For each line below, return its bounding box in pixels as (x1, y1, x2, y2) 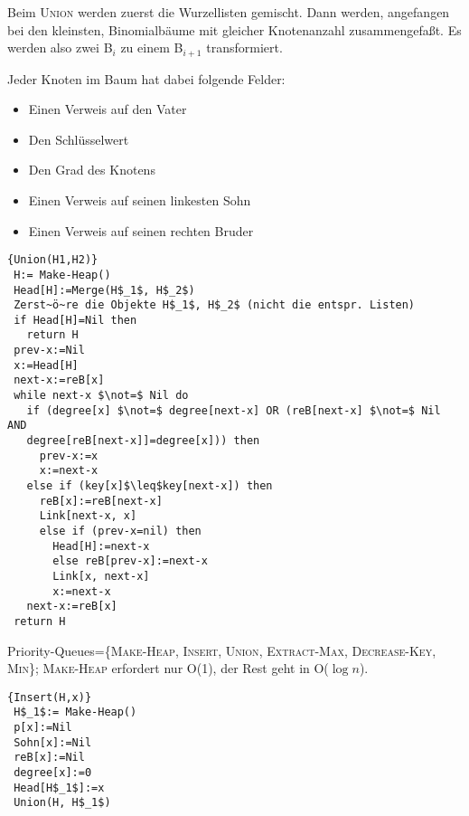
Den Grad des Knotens (28, 160, 155, 179)
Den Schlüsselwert (28, 129, 129, 148)
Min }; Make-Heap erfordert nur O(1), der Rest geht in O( (7, 659, 329, 678)
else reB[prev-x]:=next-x (52, 555, 208, 568)
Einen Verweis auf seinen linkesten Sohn (28, 191, 251, 210)
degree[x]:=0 (14, 766, 92, 780)
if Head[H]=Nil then (14, 313, 137, 327)
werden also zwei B (7, 38, 113, 57)
